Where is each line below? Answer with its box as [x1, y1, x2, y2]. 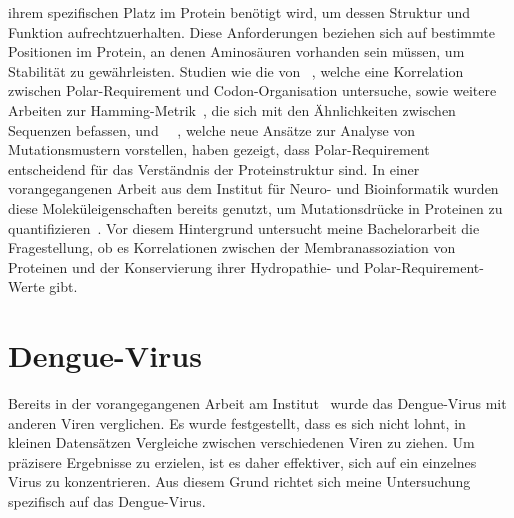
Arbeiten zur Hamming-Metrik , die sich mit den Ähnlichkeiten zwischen [8, 99, 456, 120]
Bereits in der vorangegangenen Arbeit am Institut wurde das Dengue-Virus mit [8, 393, 507, 414]
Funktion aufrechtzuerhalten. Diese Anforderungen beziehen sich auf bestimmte [8, 21, 495, 42]
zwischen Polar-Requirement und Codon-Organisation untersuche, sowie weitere [8, 80, 497, 101]
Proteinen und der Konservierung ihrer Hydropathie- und [8, 256, 360, 277]
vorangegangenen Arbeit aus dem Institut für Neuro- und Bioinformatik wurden [8, 178, 499, 199]
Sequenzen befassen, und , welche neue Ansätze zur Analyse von [8, 119, 416, 140]
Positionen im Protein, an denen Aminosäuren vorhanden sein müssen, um [8, 41, 465, 62]
